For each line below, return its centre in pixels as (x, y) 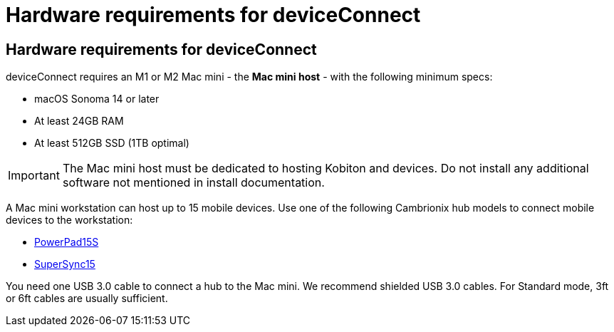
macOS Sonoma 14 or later (97, 99)
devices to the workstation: (69, 220)
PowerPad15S (67, 242)
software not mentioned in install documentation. (193, 183)
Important (34, 176)
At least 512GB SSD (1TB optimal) (112, 143)
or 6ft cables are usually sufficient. (87, 299)
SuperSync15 (65, 264)
